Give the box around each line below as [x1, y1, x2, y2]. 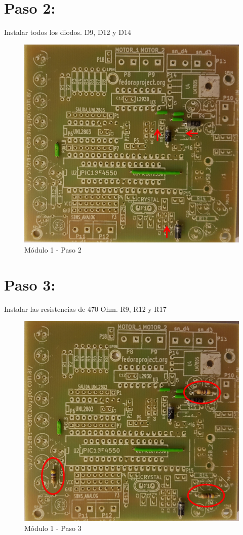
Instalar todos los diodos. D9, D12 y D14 [4, 27, 131, 37]
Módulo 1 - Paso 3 [24, 522, 82, 533]
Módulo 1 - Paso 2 [24, 244, 82, 255]
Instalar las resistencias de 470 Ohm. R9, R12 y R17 [4, 303, 167, 314]
